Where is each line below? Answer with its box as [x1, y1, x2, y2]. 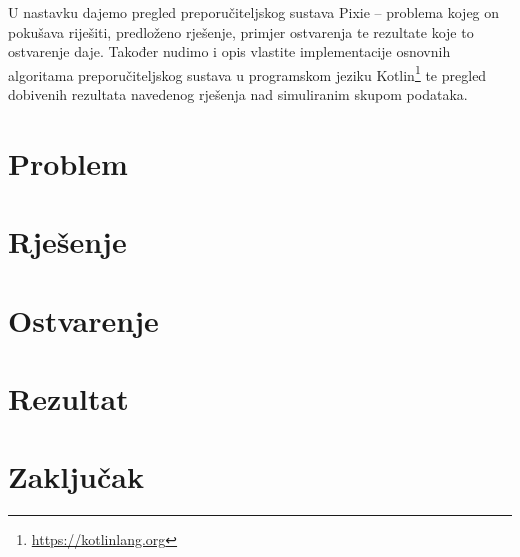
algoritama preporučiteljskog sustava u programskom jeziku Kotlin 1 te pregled [8, 61, 487, 85]
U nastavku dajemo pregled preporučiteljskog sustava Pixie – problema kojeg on [8, 2, 500, 22]
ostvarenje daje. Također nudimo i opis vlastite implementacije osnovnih [8, 41, 451, 62]
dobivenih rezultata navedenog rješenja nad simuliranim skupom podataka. [8, 84, 468, 105]
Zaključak [8, 456, 144, 497]
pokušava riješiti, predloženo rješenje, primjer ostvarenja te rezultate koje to [8, 21, 474, 42]
